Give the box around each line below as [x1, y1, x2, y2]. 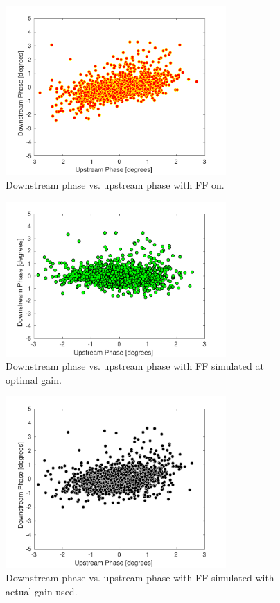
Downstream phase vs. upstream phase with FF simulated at [6, 359, 264, 373]
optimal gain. [6, 372, 62, 387]
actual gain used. [6, 584, 78, 598]
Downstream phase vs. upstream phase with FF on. [6, 178, 225, 192]
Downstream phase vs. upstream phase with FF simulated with [6, 570, 274, 584]
